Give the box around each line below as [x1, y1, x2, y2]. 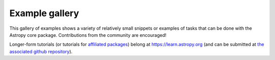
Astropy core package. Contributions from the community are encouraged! [9, 32, 167, 38]
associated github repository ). [9, 48, 73, 54]
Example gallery [9, 8, 79, 19]
